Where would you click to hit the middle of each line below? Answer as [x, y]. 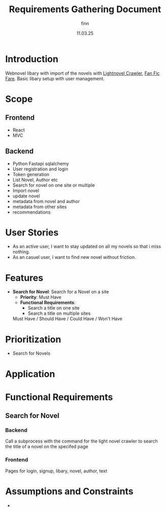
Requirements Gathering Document [85, 9]
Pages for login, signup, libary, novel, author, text [56, 471]
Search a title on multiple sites [59, 314]
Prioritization [33, 339]
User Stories [32, 232]
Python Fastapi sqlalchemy [41, 163]
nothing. [21, 252]
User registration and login [40, 169]
